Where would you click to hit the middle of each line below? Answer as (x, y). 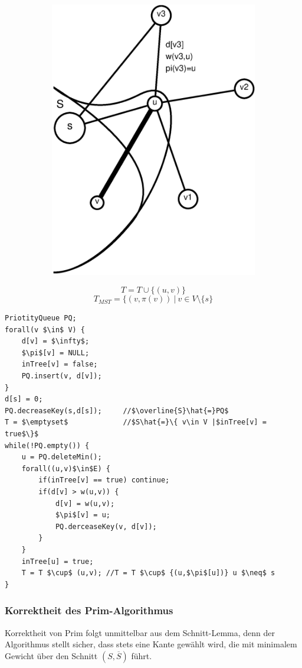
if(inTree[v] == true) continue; (104, 480)
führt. (142, 655)
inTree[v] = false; (60, 364)
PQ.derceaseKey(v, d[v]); (106, 526)
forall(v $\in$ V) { (45, 330)
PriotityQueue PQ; (41, 318)
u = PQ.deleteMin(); (62, 457)
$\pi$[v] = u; (83, 515)
